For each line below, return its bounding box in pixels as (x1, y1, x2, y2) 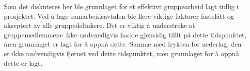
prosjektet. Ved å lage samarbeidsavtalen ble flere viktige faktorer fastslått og (4, 11, 234, 21)
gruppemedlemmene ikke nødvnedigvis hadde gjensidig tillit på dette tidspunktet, (4, 29, 247, 39)
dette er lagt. (4, 58, 43, 68)
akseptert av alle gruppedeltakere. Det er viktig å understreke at (4, 20, 195, 30)
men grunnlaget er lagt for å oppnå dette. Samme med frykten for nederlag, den (4, 39, 242, 49)
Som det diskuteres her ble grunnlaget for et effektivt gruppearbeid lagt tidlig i (4, 1, 239, 11)
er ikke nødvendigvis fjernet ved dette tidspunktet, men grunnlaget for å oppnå (4, 48, 239, 58)
